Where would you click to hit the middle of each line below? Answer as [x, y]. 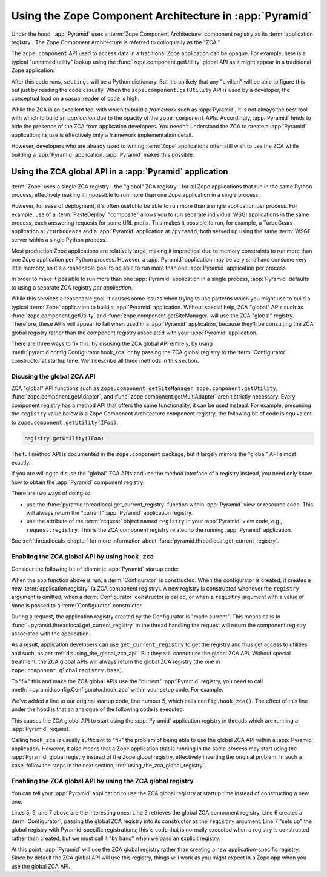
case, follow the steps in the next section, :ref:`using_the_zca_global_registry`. [108, 766]
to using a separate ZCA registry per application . [72, 287]
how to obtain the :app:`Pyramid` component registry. [78, 482]
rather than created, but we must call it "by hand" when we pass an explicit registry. [116, 838]
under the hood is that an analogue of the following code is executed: [98, 709]
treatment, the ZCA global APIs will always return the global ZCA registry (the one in [116, 662]
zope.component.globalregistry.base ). [67, 670]
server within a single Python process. [59, 240]
